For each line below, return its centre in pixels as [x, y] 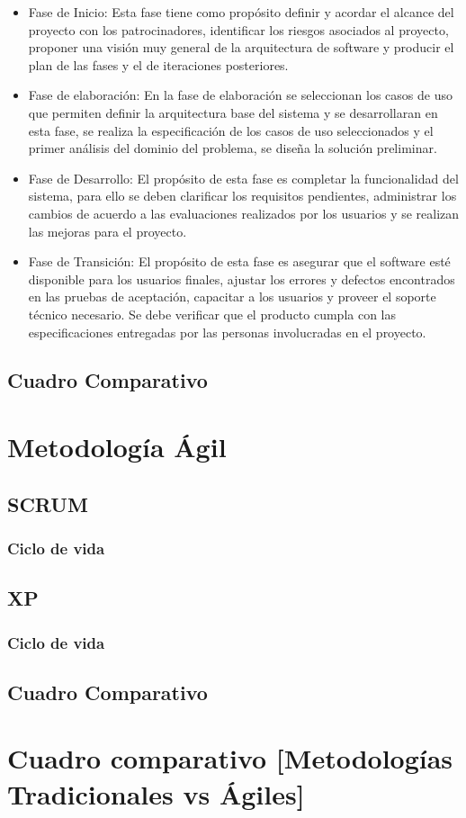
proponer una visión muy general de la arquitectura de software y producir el [241, 47]
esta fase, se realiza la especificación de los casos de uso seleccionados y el [231, 130]
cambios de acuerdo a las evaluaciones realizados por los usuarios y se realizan [244, 213]
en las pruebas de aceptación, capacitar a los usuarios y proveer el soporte [232, 297]
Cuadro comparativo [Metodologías [230, 758]
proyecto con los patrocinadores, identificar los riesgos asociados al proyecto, [238, 29]
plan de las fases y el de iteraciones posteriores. [158, 64]
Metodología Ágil [117, 447]
